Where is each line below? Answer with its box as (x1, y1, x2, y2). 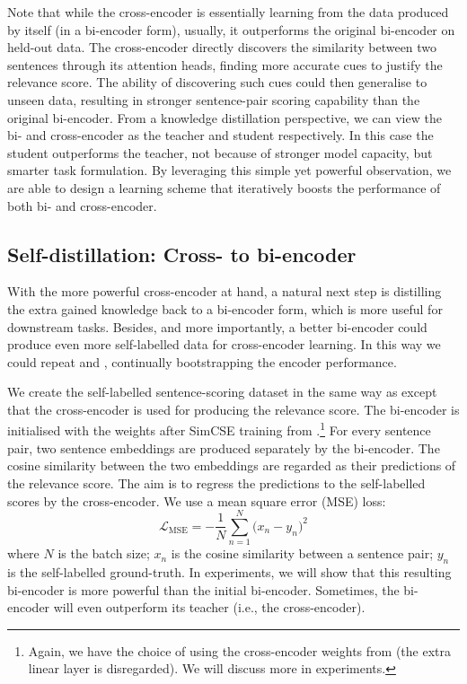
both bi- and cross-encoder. (7, 196, 157, 215)
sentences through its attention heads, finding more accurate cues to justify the (7, 55, 443, 74)
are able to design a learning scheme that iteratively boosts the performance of (7, 178, 441, 197)
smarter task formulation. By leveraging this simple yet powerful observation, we (7, 161, 452, 180)
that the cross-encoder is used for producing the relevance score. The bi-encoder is (7, 399, 460, 418)
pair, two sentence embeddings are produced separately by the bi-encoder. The (7, 438, 440, 457)
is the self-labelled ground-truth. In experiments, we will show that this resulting (7, 563, 452, 582)
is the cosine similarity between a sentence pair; (171, 544, 434, 563)
